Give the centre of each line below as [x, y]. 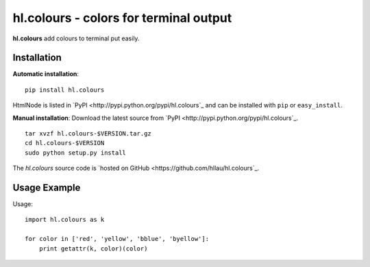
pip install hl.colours [65, 90]
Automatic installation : [46, 74]
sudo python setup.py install [76, 153]
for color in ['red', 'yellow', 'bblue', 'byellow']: [117, 239]
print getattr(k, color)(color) [93, 249]
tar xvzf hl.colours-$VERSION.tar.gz [88, 134]
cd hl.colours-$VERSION [65, 143]
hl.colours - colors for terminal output [122, 18]
